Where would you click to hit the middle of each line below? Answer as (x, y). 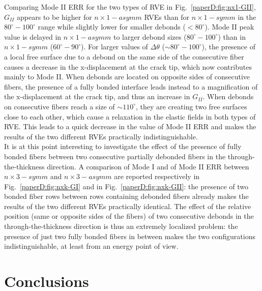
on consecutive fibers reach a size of (60, 106)
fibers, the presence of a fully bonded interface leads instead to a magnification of (131, 86)
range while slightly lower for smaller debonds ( (112, 27)
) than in (232, 36)
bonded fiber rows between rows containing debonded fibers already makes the (126, 196)
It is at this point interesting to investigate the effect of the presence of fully (123, 146)
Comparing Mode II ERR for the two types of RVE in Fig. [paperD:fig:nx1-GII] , (130, 7)
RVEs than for (167, 17)
